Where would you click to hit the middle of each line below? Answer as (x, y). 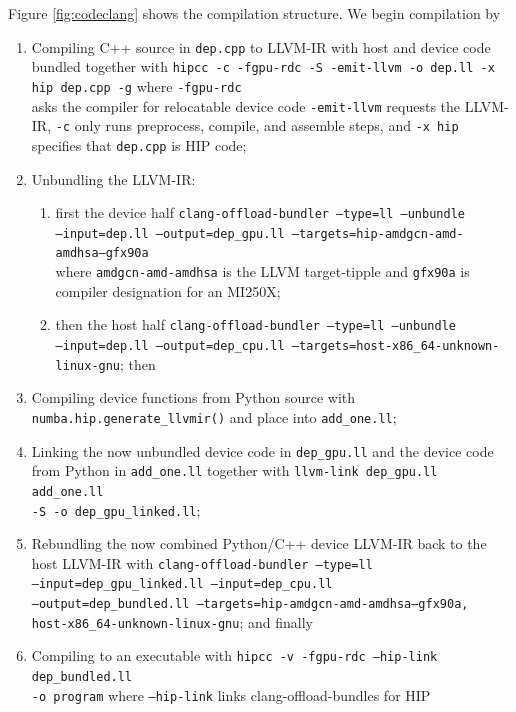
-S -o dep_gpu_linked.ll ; (116, 509)
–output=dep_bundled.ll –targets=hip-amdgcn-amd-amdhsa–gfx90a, (250, 604)
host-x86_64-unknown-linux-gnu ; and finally (172, 621)
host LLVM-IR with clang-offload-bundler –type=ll (202, 562)
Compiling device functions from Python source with (193, 397)
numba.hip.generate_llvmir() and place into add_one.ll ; (214, 416)
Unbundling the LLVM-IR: (113, 178)
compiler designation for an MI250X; (168, 290)
